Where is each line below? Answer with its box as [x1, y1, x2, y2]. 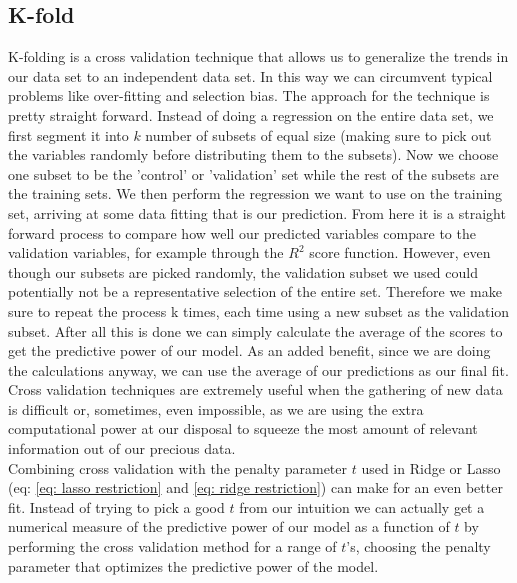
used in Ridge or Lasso [361, 457, 501, 478]
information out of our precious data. [8, 438, 236, 459]
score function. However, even [309, 242, 491, 263]
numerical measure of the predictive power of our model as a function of [8, 516, 450, 537]
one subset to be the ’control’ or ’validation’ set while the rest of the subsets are [8, 163, 499, 184]
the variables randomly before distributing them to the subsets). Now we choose [8, 144, 499, 165]
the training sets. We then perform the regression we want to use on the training [8, 183, 503, 204]
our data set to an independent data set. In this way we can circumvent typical [8, 65, 493, 86]
